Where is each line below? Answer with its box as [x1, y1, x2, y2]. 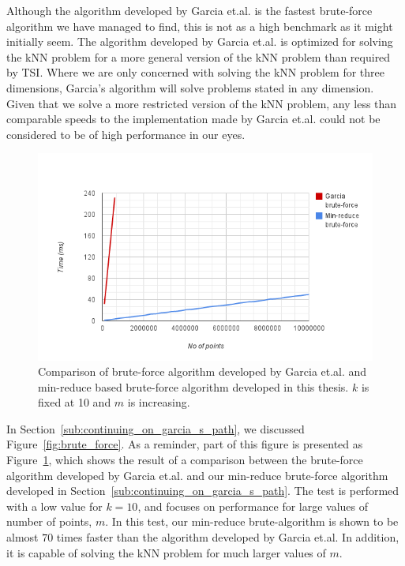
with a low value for [6, 497, 103, 514]
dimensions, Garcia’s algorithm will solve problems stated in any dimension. [6, 79, 374, 96]
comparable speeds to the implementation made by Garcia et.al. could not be [6, 111, 381, 127]
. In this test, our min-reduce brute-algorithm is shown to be [105, 513, 399, 530]
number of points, [6, 513, 92, 530]
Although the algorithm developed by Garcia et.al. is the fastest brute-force [6, 2, 373, 18]
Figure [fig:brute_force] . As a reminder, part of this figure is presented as [6, 436, 363, 452]
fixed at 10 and [38, 394, 111, 410]
